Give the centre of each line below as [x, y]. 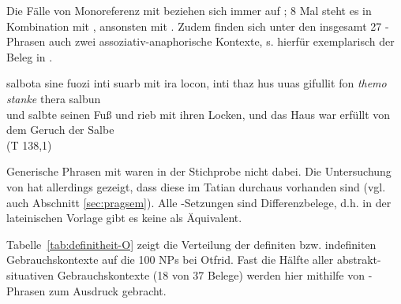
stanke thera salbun [54, 98]
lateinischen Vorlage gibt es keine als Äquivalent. [124, 218]
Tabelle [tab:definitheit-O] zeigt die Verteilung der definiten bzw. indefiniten [191, 244]
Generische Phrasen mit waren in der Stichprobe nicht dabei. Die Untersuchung [199, 171]
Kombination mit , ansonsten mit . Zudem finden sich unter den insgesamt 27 [194, 26]
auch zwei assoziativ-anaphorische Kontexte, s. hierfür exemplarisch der [221, 41]
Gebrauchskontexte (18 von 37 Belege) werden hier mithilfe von [211, 274]
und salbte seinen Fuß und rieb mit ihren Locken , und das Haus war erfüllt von [199, 114]
